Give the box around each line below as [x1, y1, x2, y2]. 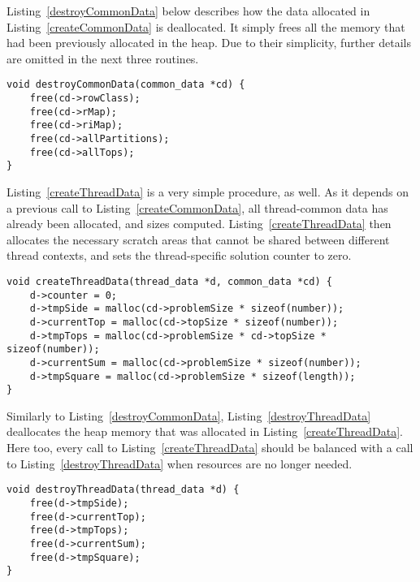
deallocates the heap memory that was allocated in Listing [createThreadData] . [6, 423, 404, 440]
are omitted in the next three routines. [6, 50, 199, 67]
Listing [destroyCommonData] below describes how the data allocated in [6, 2, 370, 19]
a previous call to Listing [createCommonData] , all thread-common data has [6, 199, 388, 216]
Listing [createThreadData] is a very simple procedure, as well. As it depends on [6, 183, 409, 200]
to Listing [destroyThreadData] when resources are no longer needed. [6, 455, 353, 472]
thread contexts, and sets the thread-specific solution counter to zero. [6, 247, 352, 264]
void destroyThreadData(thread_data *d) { [6, 484, 240, 496]
